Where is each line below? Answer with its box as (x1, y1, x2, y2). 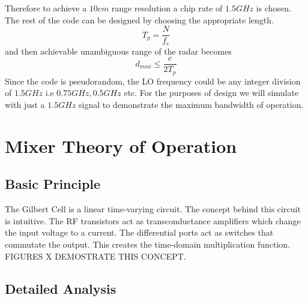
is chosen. (256, 2, 291, 14)
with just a (5, 98, 45, 110)
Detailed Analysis (5, 279, 116, 297)
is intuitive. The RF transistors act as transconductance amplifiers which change (5, 214, 301, 227)
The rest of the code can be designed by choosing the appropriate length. (5, 13, 274, 26)
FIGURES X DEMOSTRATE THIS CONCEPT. (5, 249, 186, 262)
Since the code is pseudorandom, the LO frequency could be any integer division (5, 74, 301, 87)
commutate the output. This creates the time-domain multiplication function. (5, 237, 291, 250)
